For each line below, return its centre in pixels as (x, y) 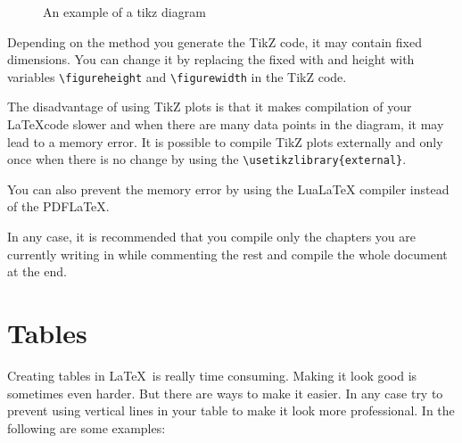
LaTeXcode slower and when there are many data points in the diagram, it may (226, 124)
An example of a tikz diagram (124, 12)
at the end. (37, 271)
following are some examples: (87, 427)
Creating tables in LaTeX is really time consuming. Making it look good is (212, 375)
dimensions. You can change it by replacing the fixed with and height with (211, 59)
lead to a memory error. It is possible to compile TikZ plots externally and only (225, 141)
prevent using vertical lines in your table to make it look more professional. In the (231, 410)
